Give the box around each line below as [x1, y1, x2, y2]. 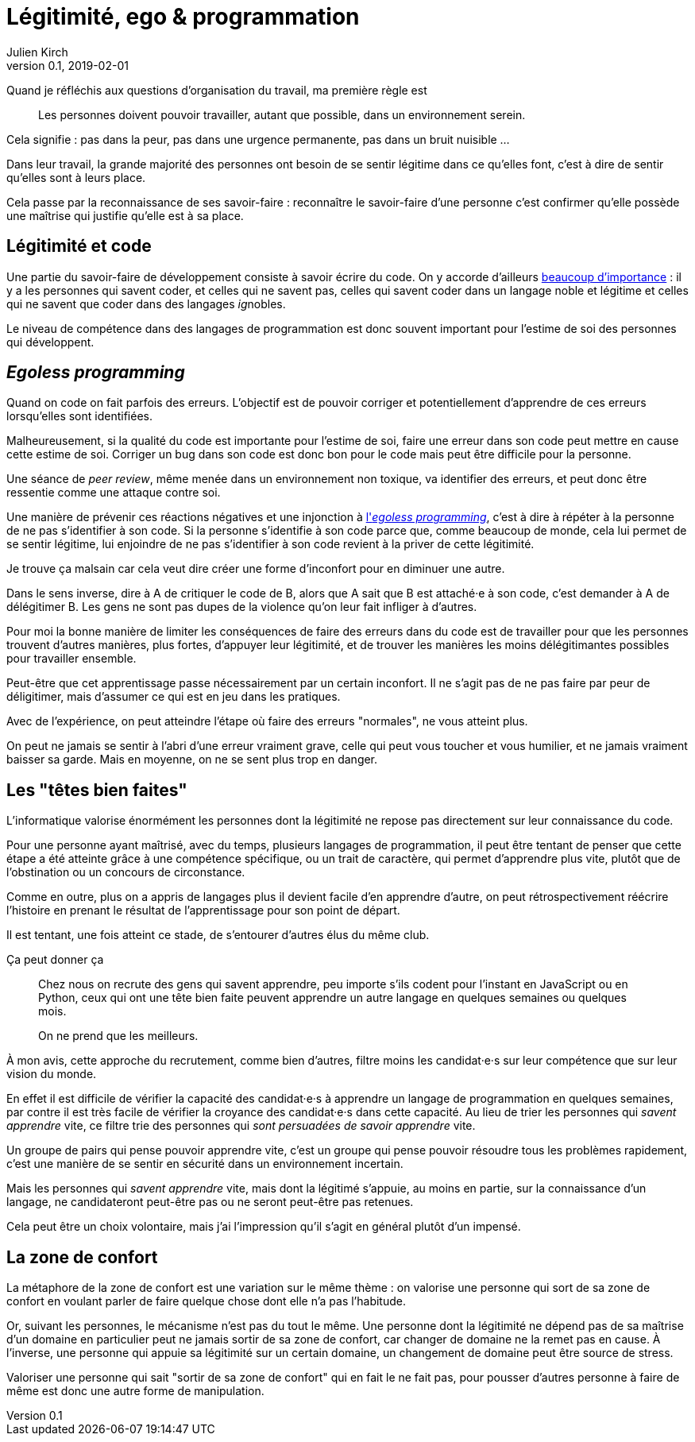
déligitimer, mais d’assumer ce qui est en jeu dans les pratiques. [6, 690, 341, 704]
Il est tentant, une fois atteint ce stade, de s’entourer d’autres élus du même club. [6, 928, 430, 942]
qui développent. [6, 334, 95, 349]
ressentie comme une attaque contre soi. [6, 485, 221, 500]
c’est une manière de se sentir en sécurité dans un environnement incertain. [6, 1157, 403, 1171]
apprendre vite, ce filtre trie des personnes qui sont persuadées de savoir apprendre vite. [6, 1119, 476, 1133]
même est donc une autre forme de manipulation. [6, 1384, 264, 1398]
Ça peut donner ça [6, 953, 104, 967]
